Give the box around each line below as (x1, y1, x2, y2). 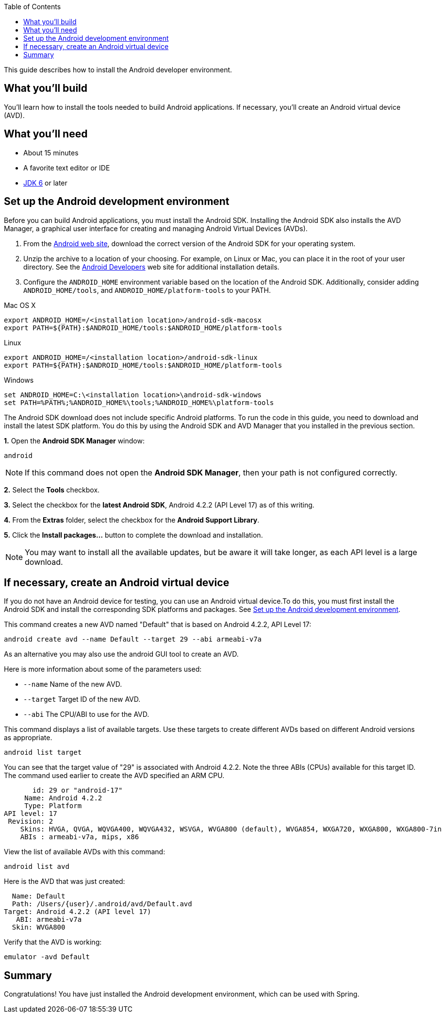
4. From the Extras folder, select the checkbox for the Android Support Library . (4, 515, 260, 524)
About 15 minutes (23, 148, 79, 157)
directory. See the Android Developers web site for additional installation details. (23, 262, 280, 271)
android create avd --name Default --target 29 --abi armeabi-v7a (4, 635, 262, 644)
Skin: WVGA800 (12, 923, 66, 932)
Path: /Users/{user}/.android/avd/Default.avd (12, 900, 192, 908)
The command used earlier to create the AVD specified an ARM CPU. (4, 771, 225, 780)
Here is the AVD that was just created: (4, 877, 125, 886)
